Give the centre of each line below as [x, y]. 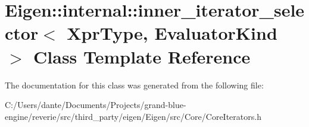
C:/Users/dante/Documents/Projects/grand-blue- [96, 105]
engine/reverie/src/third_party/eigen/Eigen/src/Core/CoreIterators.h [133, 116]
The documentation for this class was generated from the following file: [134, 85]
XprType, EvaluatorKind [172, 33]
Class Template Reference [142, 56]
